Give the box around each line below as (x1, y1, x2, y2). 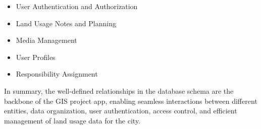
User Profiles (16, 51, 56, 62)
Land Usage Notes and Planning (16, 18, 116, 28)
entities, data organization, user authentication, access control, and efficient (4, 105, 237, 116)
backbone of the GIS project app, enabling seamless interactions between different (4, 95, 257, 106)
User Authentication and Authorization (16, 1, 138, 11)
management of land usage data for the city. (4, 115, 141, 125)
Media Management (16, 35, 77, 45)
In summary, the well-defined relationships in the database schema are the (4, 85, 234, 96)
